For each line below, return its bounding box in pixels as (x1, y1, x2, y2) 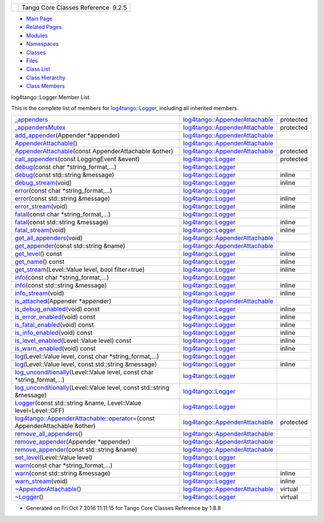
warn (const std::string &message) (14, 469, 110, 477)
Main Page (26, 15, 53, 22)
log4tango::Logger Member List (11, 93, 90, 100)
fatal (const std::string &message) (14, 218, 109, 227)
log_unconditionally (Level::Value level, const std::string (14, 384, 170, 392)
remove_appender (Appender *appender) (14, 438, 131, 446)
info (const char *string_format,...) (14, 274, 109, 282)
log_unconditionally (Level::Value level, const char (14, 368, 154, 376)
